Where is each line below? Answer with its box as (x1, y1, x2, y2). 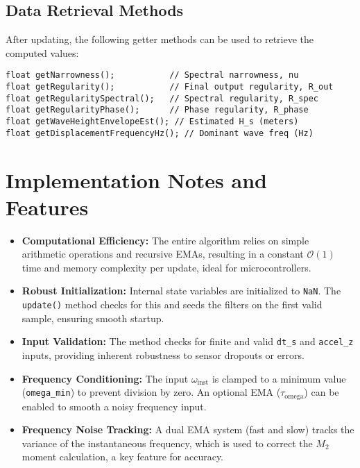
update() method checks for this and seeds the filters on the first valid (22, 297, 323, 312)
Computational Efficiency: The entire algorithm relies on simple (22, 233, 309, 247)
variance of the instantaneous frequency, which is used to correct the (22, 435, 313, 450)
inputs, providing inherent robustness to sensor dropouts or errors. (22, 347, 305, 362)
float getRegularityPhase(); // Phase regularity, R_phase (6, 105, 309, 115)
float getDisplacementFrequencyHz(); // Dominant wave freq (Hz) (6, 128, 314, 138)
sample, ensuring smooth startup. (22, 310, 164, 325)
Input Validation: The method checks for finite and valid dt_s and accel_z (22, 334, 354, 349)
